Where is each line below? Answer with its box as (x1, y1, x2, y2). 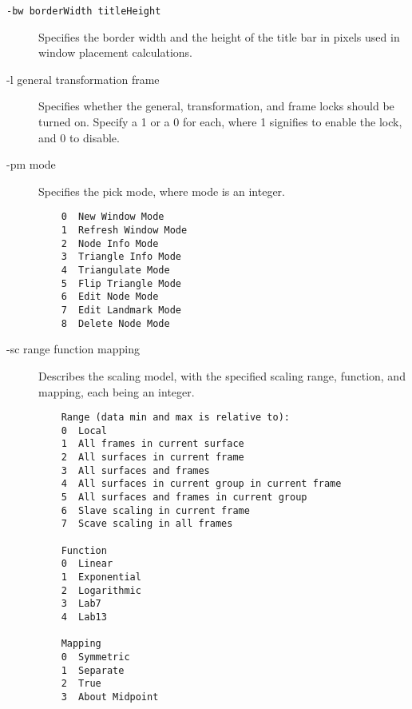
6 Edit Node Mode (61, 291, 159, 303)
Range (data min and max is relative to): (61, 412, 290, 424)
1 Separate (61, 664, 125, 676)
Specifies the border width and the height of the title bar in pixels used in (38, 28, 400, 45)
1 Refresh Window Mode (61, 225, 188, 237)
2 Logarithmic (61, 584, 141, 596)
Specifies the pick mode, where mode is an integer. (38, 182, 285, 199)
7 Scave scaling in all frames (61, 518, 233, 530)
